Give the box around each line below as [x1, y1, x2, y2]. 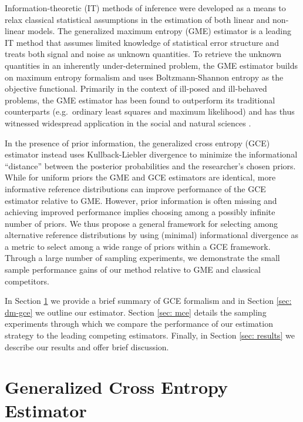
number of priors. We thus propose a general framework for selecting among [5, 217, 278, 229]
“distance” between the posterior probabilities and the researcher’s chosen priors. [5, 159, 296, 172]
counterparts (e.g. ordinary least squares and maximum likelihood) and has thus [5, 105, 295, 118]
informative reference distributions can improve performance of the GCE [5, 182, 266, 195]
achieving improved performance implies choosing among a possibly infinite [5, 206, 275, 218]
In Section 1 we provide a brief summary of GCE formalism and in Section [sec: [5, 294, 292, 307]
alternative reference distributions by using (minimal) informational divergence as [5, 229, 298, 241]
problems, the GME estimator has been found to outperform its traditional [5, 93, 275, 106]
